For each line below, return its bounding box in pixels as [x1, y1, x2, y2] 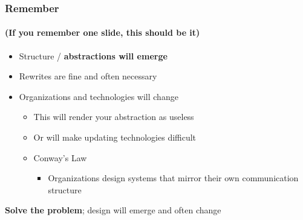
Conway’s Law [33, 151, 87, 164]
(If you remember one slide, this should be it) [5, 26, 200, 39]
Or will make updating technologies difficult [33, 131, 197, 144]
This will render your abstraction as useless [33, 110, 194, 123]
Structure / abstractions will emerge [19, 49, 168, 62]
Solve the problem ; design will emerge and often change [5, 204, 221, 216]
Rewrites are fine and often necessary [19, 70, 157, 82]
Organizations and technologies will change [19, 90, 178, 102]
